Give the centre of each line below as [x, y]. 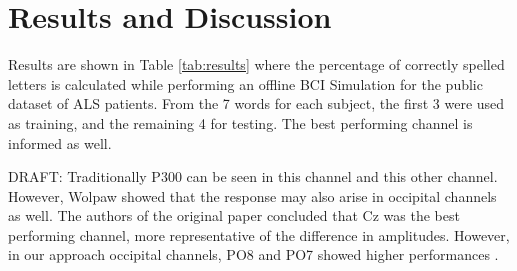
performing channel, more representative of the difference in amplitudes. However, [259, 234]
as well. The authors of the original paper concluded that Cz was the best [234, 215]
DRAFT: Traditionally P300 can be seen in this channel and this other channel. [253, 176]
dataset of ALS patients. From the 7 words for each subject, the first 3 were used [256, 103]
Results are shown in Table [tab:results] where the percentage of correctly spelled [256, 64]
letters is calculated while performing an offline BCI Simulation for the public [245, 83]
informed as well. [60, 142]
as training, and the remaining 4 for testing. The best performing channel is [240, 122]
